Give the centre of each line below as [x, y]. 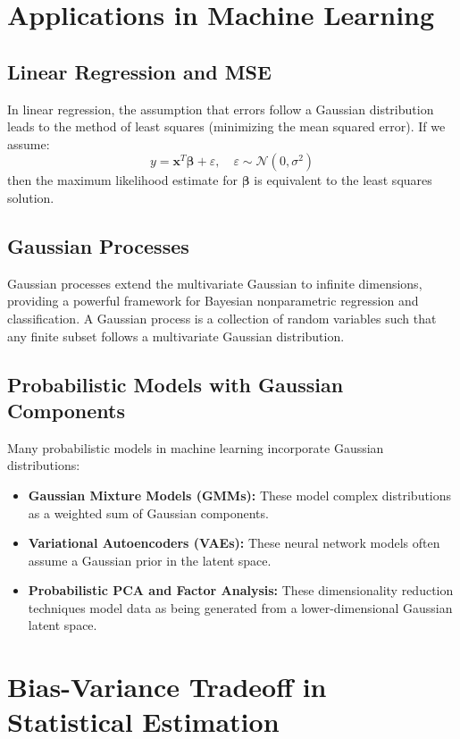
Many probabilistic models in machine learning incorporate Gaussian [196, 447]
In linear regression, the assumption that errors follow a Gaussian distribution [221, 109]
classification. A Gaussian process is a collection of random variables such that [222, 318]
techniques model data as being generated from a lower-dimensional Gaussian [240, 607]
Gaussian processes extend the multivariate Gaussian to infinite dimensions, [215, 283]
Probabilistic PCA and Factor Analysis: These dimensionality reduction [241, 590]
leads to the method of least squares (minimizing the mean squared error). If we [226, 126]
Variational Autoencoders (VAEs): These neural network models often [234, 543]
